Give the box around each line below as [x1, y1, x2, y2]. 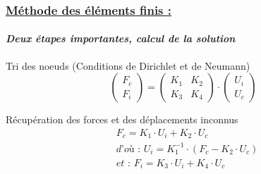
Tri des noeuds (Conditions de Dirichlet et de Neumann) [6, 58, 250, 73]
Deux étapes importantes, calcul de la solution [6, 31, 236, 46]
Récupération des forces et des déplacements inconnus [6, 112, 238, 127]
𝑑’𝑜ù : [116, 144, 141, 154]
